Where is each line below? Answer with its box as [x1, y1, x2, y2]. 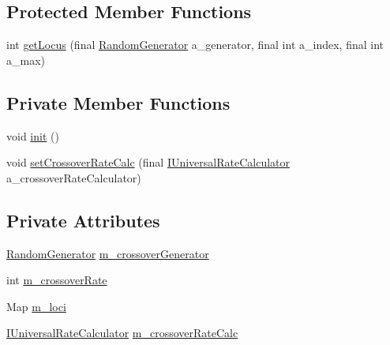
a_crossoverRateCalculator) [6, 169, 141, 186]
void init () [6, 127, 59, 144]
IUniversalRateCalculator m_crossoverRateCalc [6, 324, 238, 341]
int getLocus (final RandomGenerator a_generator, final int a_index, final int [6, 36, 384, 53]
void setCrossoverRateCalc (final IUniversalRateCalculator [6, 154, 291, 171]
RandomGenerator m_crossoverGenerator [6, 245, 209, 261]
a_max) [6, 51, 45, 68]
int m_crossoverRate [6, 272, 107, 288]
